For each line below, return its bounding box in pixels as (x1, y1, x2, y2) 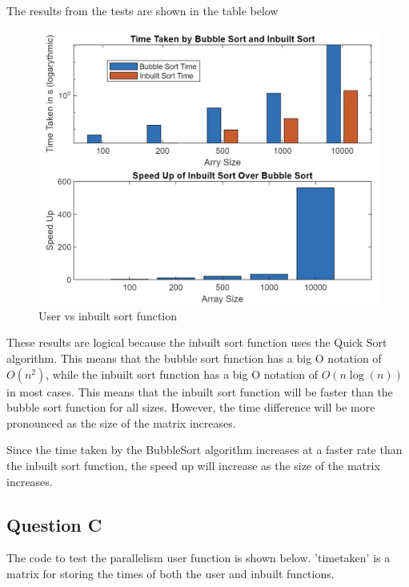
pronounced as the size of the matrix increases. (6, 414, 236, 431)
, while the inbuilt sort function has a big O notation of (46, 365, 318, 382)
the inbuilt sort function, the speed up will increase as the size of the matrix (6, 456, 380, 473)
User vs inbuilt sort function (38, 307, 177, 324)
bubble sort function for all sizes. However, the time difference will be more (6, 399, 375, 416)
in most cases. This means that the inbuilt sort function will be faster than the (6, 383, 393, 400)
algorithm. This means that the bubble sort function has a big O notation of (6, 350, 382, 366)
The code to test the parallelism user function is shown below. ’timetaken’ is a (6, 549, 391, 566)
